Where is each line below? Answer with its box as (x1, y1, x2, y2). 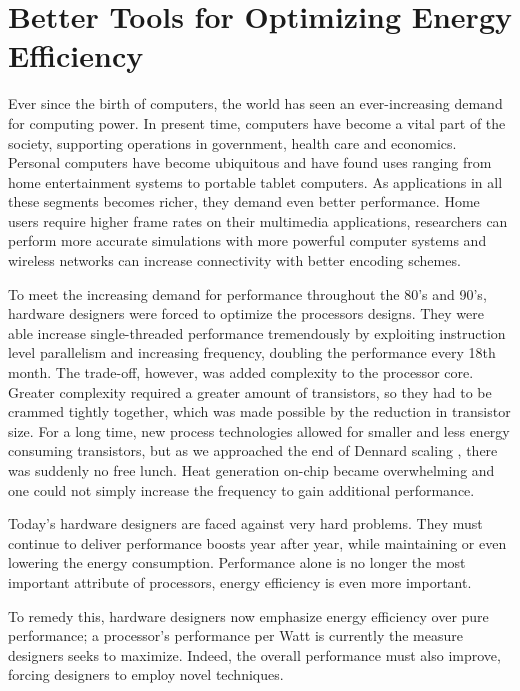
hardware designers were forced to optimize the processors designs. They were (8, 303, 484, 324)
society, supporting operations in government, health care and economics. (8, 132, 457, 153)
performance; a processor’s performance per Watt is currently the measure (8, 625, 463, 646)
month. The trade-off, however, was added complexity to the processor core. (8, 362, 474, 383)
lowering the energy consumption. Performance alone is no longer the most (8, 552, 466, 573)
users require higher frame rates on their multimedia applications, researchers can (8, 210, 508, 231)
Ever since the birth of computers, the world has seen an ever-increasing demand (8, 93, 503, 114)
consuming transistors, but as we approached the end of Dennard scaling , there (8, 440, 498, 461)
